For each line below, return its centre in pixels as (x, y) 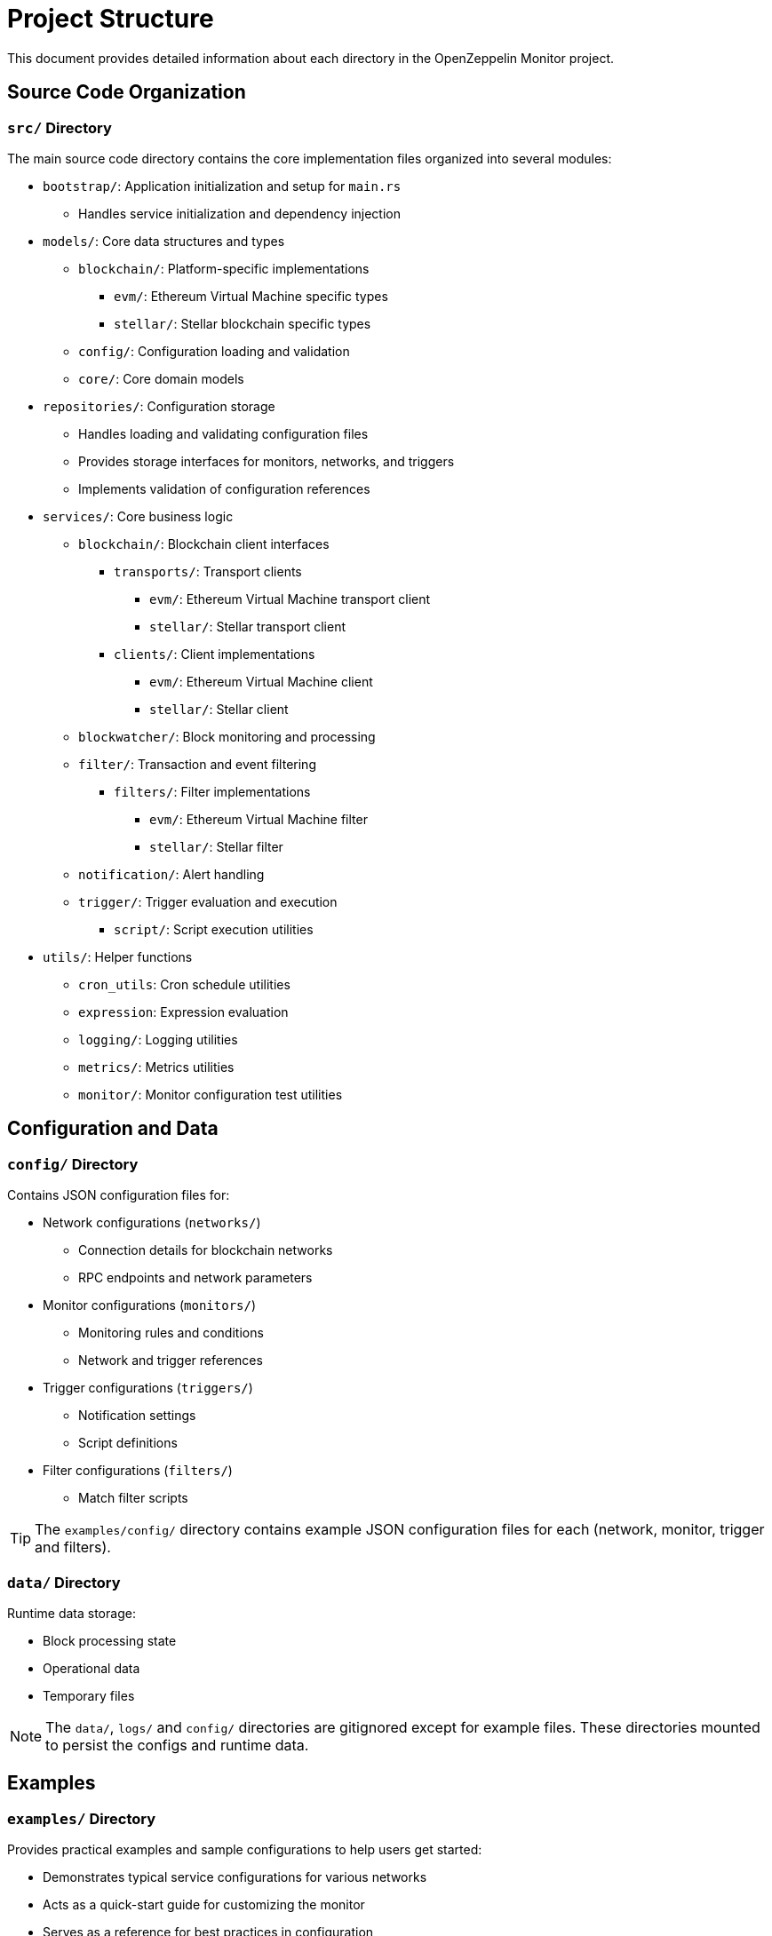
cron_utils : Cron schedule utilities (184, 984)
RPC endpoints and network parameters (195, 1278)
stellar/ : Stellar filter (216, 846)
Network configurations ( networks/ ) (152, 1223)
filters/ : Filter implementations (212, 791)
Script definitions (128, 1443)
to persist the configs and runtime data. (177, 1745)
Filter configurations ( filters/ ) (138, 1471)
